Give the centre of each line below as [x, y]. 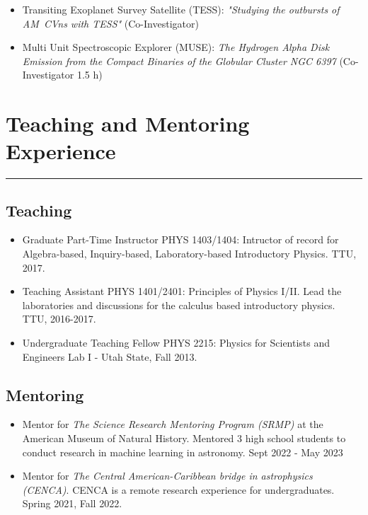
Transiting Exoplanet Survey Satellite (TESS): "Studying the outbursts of [181, 9]
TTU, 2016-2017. [59, 319]
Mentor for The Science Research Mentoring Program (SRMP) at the [173, 424]
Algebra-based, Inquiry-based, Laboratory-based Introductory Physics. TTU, [189, 254]
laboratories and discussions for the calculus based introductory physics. [179, 305]
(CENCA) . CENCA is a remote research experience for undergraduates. [178, 489]
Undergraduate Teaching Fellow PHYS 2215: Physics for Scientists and [176, 343]
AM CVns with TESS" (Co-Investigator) [110, 23]
